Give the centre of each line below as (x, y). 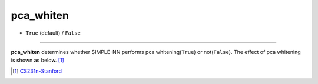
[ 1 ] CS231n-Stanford (37, 71)
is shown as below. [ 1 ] (37, 60)
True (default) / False (53, 33)
